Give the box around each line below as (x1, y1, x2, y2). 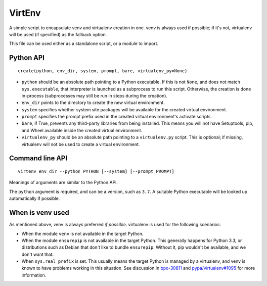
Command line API (9, 154, 68, 163)
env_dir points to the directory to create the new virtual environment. (21, 99, 165, 106)
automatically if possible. (9, 195, 60, 201)
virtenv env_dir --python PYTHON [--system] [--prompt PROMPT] (18, 169, 175, 174)
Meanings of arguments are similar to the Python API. (9, 180, 118, 186)
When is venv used (9, 208, 69, 217)
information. (21, 272, 46, 278)
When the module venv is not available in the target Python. (21, 231, 143, 237)
